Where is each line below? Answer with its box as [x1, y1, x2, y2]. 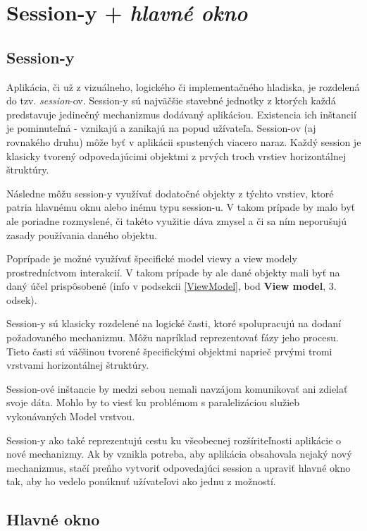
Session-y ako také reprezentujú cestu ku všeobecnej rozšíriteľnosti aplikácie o [6, 432, 342, 447]
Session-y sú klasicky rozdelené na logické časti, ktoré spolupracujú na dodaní [6, 316, 342, 331]
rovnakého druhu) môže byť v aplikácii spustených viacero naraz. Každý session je [6, 134, 361, 149]
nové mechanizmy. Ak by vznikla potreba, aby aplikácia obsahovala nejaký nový [6, 446, 352, 461]
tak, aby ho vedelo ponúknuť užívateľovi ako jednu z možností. [6, 474, 276, 489]
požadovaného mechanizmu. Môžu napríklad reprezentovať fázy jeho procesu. [6, 330, 339, 345]
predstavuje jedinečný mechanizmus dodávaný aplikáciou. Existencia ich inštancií [6, 106, 356, 121]
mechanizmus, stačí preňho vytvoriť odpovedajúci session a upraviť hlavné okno [6, 460, 351, 475]
